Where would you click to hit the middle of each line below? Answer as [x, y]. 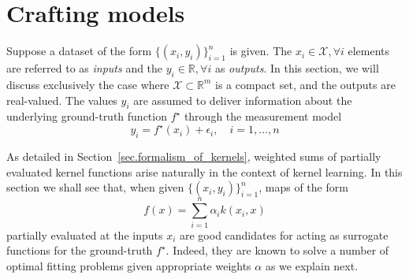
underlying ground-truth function [87, 116]
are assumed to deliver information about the [243, 100]
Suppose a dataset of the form [79, 51]
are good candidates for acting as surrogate [284, 234]
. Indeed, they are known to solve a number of [277, 250]
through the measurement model [263, 116]
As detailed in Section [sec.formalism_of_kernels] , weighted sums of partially [194, 156]
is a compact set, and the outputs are [305, 84]
